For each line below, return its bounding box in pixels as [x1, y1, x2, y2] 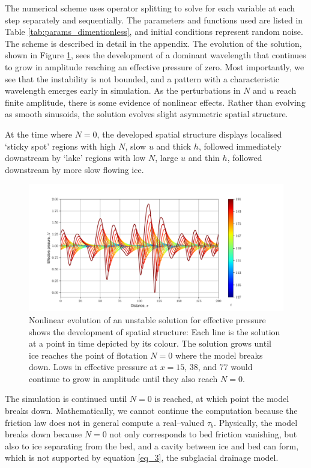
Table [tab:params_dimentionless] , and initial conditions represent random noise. [5, 25, 303, 38]
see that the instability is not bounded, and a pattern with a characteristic [5, 72, 280, 85]
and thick [156, 139, 192, 152]
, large [155, 151, 178, 164]
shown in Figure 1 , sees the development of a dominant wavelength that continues [5, 49, 306, 61]
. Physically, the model [214, 416, 298, 428]
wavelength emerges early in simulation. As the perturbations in [5, 84, 241, 97]
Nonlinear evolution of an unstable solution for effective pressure [29, 313, 266, 326]
